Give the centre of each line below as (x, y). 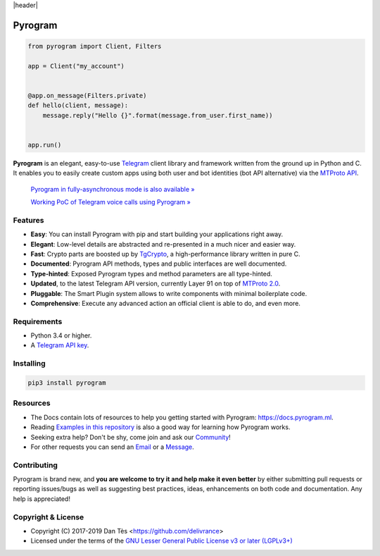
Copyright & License (49, 517)
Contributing (35, 465)
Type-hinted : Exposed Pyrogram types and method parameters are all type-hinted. (151, 273)
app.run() (45, 145)
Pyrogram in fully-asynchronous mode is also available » (113, 189)
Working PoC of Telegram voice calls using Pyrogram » (111, 202)
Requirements (38, 321)
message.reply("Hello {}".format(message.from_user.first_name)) (158, 115)
